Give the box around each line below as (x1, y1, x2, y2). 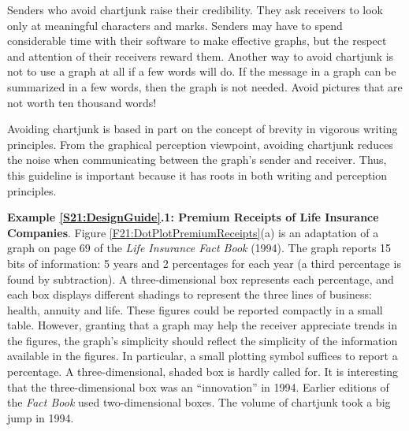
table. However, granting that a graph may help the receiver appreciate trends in (7, 317, 398, 333)
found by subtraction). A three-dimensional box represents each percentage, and (7, 270, 394, 287)
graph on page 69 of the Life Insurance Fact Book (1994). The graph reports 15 (7, 240, 392, 256)
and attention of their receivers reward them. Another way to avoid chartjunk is (7, 47, 394, 64)
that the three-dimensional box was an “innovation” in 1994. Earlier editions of (7, 378, 389, 395)
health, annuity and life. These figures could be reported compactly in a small (7, 301, 383, 318)
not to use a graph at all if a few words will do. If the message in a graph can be (7, 63, 396, 80)
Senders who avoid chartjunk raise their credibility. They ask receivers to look (7, 2, 383, 17)
